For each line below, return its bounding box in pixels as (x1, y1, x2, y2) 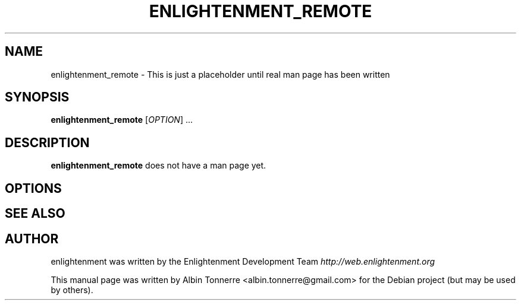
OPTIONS (5, 180, 62, 196)
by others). (51, 284, 93, 295)
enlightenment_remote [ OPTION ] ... (51, 115, 193, 125)
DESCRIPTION (5, 135, 90, 150)
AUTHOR (5, 231, 59, 246)
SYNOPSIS (5, 90, 70, 105)
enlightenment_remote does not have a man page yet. (51, 160, 266, 171)
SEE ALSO (5, 206, 65, 221)
